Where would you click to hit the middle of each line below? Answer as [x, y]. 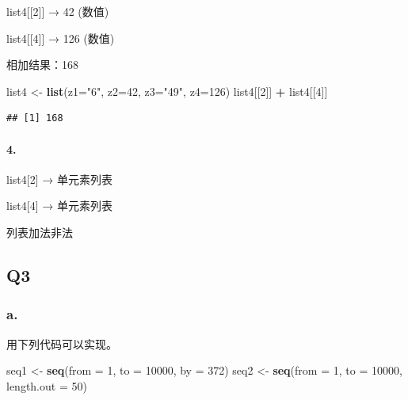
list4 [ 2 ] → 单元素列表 [59, 179]
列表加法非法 [40, 232]
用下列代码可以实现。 [62, 343]
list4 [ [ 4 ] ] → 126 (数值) [61, 38]
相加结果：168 [42, 65]
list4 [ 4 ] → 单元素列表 [59, 206]
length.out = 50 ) [47, 385]
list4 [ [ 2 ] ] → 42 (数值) [58, 11]
